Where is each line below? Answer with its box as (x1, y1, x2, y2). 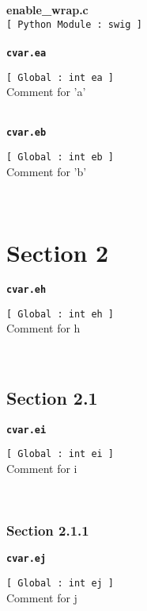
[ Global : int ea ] (6, 71, 115, 83)
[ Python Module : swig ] (6, 18, 142, 30)
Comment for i (6, 459, 77, 476)
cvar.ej (6, 553, 47, 565)
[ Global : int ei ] (6, 448, 115, 460)
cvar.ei (6, 424, 47, 436)
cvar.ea (6, 47, 47, 59)
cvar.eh (6, 283, 47, 295)
